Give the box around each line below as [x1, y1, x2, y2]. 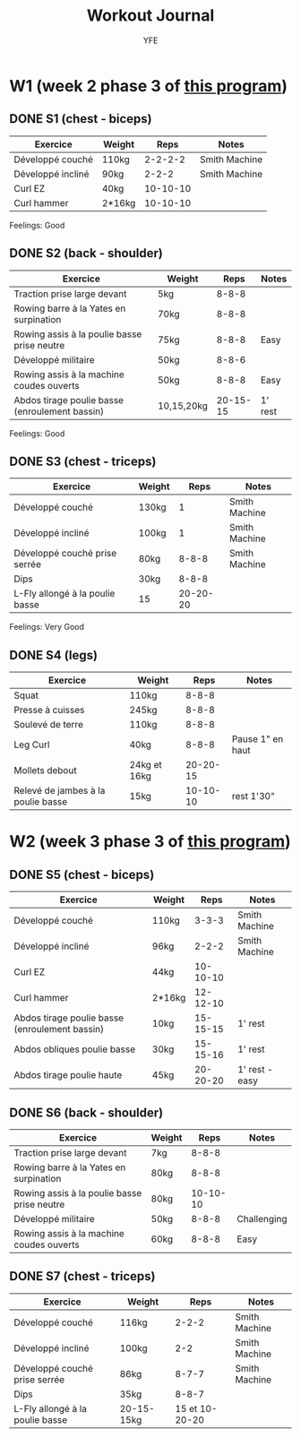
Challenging [236, 1213, 288, 1225]
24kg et [129, 759, 163, 771]
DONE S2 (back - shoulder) [9, 245, 163, 261]
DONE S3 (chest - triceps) [9, 453, 157, 469]
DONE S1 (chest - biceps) [9, 111, 152, 126]
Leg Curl [13, 738, 50, 751]
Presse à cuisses [13, 704, 85, 717]
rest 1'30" [231, 790, 275, 803]
